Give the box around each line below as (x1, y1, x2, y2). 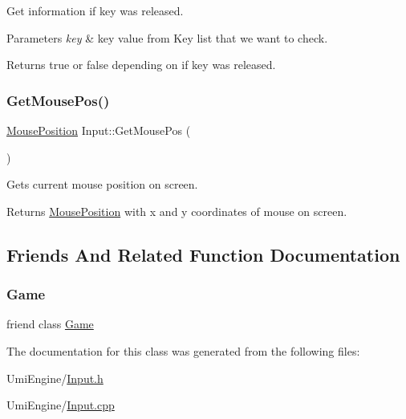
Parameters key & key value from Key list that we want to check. (6, 29, 328, 46)
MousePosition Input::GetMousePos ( (6, 122, 191, 138)
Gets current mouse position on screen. (6, 176, 198, 193)
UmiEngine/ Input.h (6, 369, 104, 386)
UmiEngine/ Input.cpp (6, 397, 115, 413)
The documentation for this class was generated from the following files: (6, 342, 360, 359)
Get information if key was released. (6, 2, 184, 18)
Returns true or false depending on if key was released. (6, 56, 276, 73)
